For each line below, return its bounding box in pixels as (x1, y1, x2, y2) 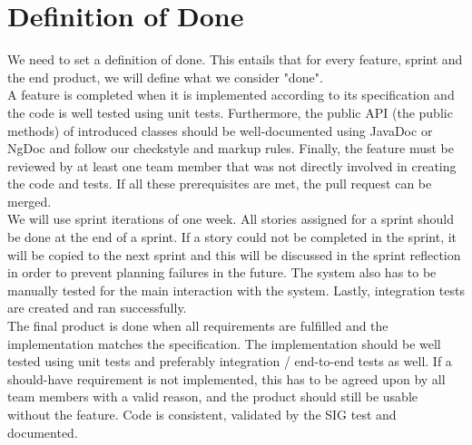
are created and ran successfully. (7, 298, 187, 317)
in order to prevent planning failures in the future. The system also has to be (7, 263, 437, 282)
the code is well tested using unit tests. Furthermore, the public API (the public (7, 102, 453, 121)
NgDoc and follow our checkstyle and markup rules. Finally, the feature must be (7, 139, 454, 158)
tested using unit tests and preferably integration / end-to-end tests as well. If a (7, 352, 452, 371)
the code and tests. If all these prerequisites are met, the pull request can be (7, 174, 432, 193)
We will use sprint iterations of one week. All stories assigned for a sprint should (7, 209, 455, 228)
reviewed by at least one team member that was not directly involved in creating (7, 156, 457, 175)
